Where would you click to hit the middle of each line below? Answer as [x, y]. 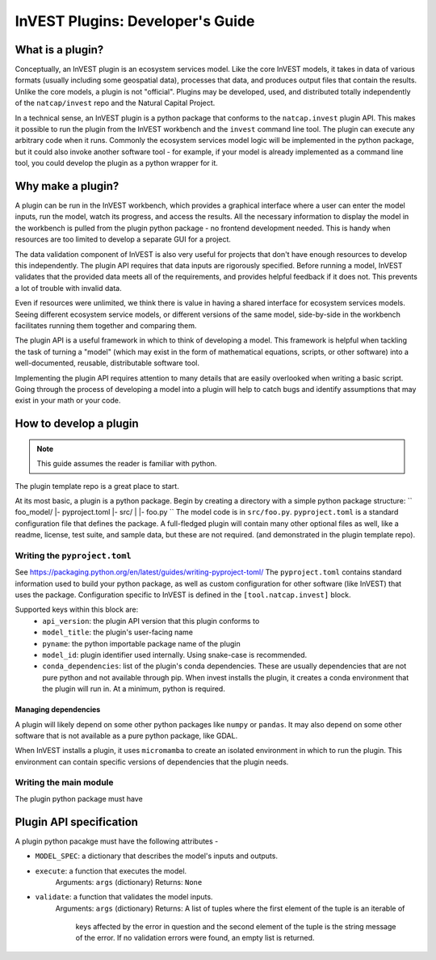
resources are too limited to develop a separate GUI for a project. [123, 239]
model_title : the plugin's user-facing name [118, 632]
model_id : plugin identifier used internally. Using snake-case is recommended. [175, 655]
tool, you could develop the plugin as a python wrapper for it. [116, 163]
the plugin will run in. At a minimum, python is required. [134, 689]
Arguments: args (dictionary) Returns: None [129, 882]
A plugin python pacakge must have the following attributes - [117, 841]
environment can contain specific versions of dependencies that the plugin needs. [152, 762]
